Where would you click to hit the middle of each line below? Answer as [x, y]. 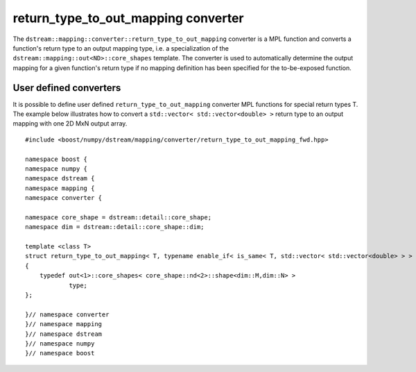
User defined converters [67, 88]
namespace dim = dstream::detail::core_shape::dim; [115, 227]
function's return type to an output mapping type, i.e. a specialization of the [121, 48]
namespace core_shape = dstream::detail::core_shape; [118, 217]
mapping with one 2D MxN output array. [70, 124]
